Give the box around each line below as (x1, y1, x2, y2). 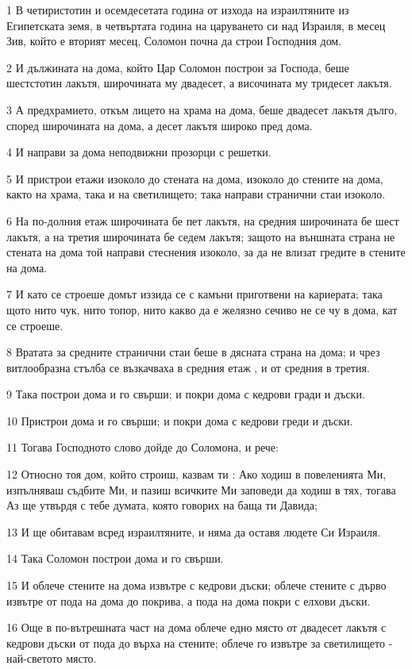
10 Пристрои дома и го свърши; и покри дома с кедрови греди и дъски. (6, 412, 353, 429)
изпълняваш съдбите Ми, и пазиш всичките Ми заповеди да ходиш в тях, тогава (6, 481, 396, 498)
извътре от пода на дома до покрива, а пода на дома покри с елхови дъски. (6, 592, 371, 609)
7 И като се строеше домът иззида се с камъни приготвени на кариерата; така (6, 286, 383, 302)
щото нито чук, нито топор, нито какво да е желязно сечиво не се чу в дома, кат (6, 301, 398, 317)
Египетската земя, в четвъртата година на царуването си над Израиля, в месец (6, 17, 386, 33)
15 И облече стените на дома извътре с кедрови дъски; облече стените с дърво (6, 577, 387, 594)
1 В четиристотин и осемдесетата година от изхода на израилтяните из (6, 2, 349, 17)
